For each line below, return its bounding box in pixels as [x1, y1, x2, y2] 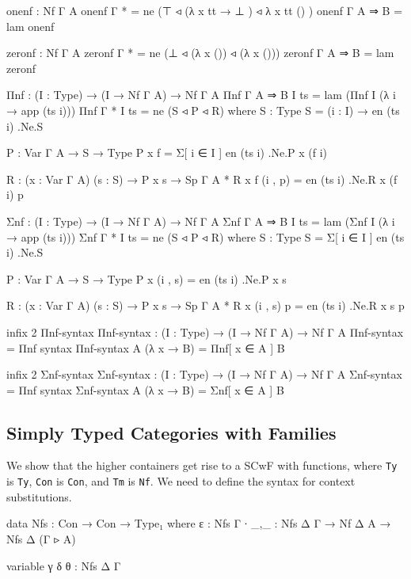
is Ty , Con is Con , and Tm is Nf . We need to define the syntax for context [6, 473, 356, 489]
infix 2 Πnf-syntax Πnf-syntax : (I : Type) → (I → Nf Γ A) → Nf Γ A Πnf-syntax [6, 323, 404, 340]
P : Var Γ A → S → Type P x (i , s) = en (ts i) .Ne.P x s [6, 270, 287, 287]
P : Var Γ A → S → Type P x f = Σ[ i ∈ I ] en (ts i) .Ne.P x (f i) [6, 144, 328, 161]
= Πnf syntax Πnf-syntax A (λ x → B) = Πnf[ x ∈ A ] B [6, 339, 285, 356]
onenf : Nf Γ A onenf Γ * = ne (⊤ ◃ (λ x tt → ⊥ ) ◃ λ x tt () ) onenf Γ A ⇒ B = [6, 2, 403, 18]
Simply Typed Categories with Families [6, 420, 337, 444]
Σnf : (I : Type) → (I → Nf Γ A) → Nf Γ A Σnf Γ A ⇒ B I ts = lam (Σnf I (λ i [6, 212, 395, 229]
